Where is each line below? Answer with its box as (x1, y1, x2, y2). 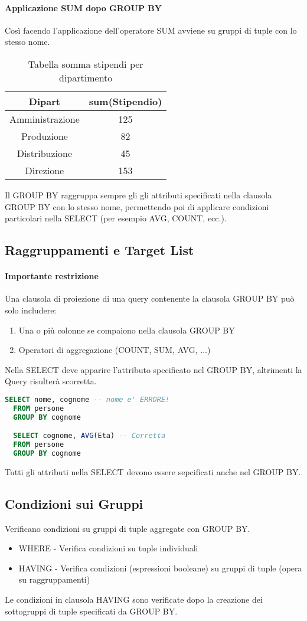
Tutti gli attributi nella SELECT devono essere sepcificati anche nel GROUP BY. (5, 465, 301, 478)
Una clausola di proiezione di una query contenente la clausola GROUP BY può (5, 292, 295, 305)
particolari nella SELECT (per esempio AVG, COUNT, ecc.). (5, 212, 227, 224)
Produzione (21, 129, 68, 143)
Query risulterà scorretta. (5, 375, 97, 387)
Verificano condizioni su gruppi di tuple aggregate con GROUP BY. (5, 522, 250, 534)
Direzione (25, 163, 64, 177)
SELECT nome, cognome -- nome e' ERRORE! (5, 395, 170, 404)
